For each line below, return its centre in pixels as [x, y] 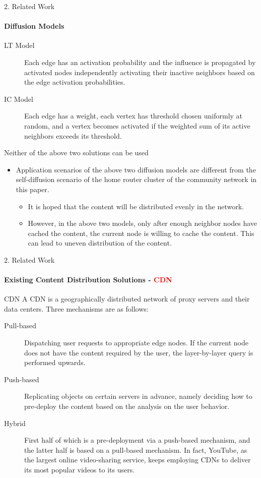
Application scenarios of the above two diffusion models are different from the [136, 169]
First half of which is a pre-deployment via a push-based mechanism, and [137, 440]
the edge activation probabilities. [75, 82]
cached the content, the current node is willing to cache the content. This [141, 233]
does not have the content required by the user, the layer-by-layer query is [139, 352]
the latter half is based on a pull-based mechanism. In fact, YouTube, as [136, 450]
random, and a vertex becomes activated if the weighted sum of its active [137, 125]
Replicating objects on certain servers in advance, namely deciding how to [138, 396]
